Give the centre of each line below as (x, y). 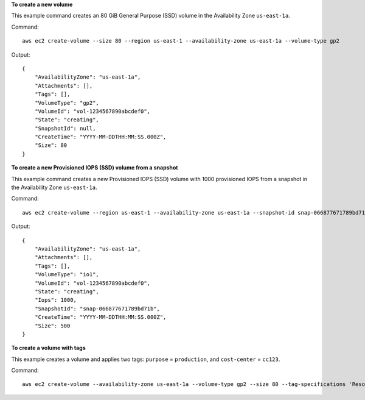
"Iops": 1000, (56, 300)
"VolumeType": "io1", (67, 275)
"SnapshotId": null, (65, 128)
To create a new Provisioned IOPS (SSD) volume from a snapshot (95, 168)
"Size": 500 (52, 326)
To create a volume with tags (49, 348)
